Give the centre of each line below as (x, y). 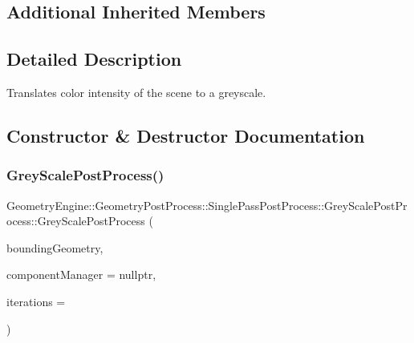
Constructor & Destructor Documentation (186, 135)
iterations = (36, 301)
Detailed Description (94, 59)
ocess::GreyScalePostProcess (76, 221)
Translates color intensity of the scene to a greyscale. (136, 92)
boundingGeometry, (55, 247)
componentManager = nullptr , (81, 274)
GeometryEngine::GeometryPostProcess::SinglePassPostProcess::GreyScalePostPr (207, 205)
